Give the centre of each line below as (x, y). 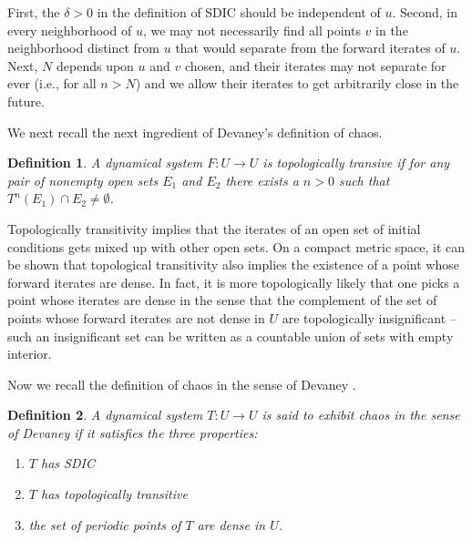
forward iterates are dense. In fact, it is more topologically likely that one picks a (234, 282)
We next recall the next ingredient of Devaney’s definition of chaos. (195, 132)
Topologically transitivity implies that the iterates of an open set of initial (214, 228)
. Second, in (425, 12)
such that (364, 180)
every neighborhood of (70, 30)
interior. (30, 354)
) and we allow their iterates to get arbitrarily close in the (297, 83)
